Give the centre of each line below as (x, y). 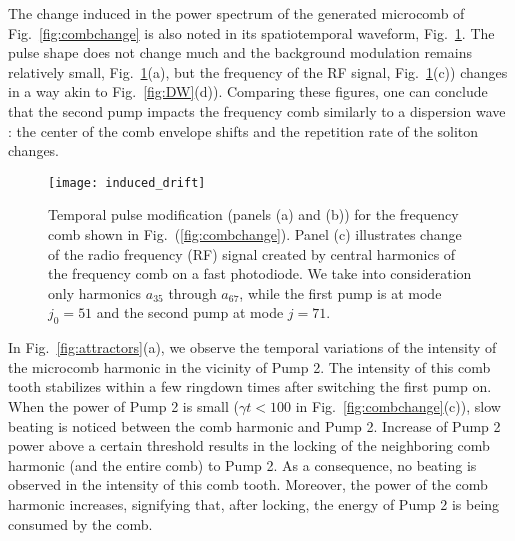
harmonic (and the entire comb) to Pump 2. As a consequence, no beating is (242, 464)
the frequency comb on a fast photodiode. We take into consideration (260, 273)
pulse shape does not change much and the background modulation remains (240, 52)
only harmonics (95, 292)
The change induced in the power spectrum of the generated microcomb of (236, 13)
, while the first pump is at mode (340, 292)
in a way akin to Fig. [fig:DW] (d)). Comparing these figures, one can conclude (248, 91)
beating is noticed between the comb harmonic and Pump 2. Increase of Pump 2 (254, 425)
